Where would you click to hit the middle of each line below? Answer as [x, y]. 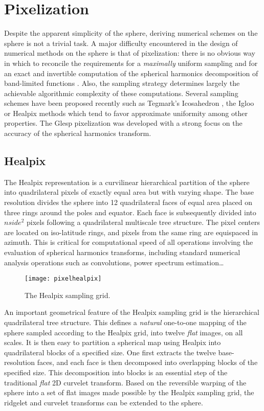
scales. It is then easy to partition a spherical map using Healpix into [113, 342]
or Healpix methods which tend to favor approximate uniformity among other [126, 113]
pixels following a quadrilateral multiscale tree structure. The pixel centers [143, 222]
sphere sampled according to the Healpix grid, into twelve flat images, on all [124, 332]
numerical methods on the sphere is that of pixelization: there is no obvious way [130, 53]
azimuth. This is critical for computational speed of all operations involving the [129, 242]
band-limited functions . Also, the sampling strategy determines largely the [122, 83]
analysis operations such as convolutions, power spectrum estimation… [114, 262]
